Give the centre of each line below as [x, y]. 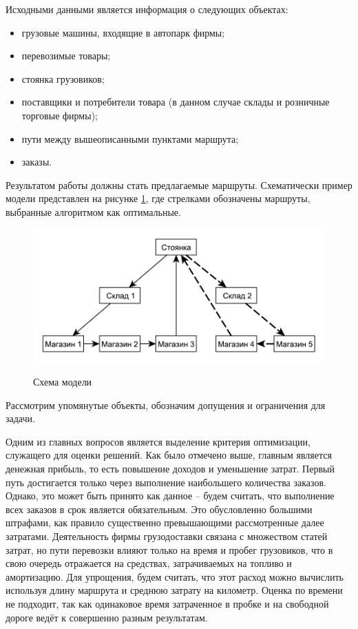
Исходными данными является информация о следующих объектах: [147, 9]
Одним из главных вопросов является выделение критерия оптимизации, [158, 441]
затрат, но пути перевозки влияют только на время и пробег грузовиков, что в [169, 549]
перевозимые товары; [66, 56]
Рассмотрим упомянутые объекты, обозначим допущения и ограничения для [166, 405]
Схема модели [63, 382]
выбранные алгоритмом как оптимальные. [93, 211]
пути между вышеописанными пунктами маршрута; [130, 138]
